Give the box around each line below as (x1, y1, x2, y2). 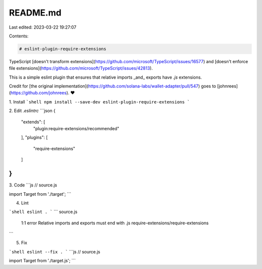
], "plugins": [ (21, 134, 48, 140)
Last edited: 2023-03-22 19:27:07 (9, 24, 77, 30)
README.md (9, 7, 62, 18)
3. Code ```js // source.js (9, 182, 57, 188)
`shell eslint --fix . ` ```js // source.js (9, 249, 100, 254)
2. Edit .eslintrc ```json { (9, 108, 56, 114)
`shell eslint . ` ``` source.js (9, 209, 78, 215)
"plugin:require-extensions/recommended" (33, 126, 120, 132)
